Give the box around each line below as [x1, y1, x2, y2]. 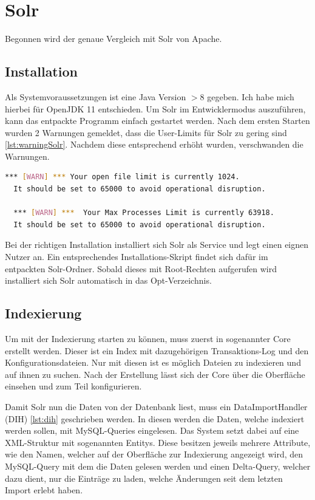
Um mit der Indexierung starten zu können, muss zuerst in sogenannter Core [5, 332, 291, 345]
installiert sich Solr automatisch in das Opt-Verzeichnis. [5, 274, 212, 287]
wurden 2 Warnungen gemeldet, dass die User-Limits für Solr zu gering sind [5, 126, 287, 139]
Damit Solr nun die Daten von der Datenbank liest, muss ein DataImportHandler [5, 400, 308, 413]
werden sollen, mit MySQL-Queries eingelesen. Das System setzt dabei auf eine [5, 424, 299, 437]
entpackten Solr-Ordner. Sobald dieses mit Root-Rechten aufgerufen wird [5, 262, 277, 275]
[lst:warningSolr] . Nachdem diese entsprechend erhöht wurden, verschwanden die [5, 138, 303, 151]
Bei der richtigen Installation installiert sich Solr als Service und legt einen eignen [5, 238, 309, 251]
